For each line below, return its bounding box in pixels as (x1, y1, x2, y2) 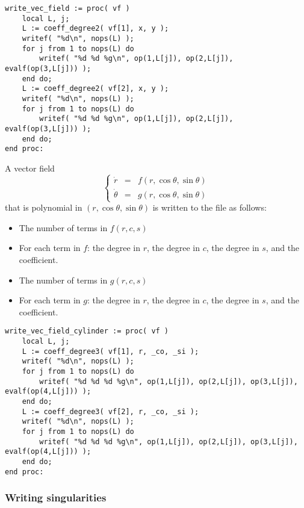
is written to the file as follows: (152, 201, 267, 214)
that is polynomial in (5, 201, 82, 214)
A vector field (5, 161, 55, 174)
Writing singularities (5, 490, 107, 505)
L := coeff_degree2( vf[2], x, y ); (22, 84, 169, 93)
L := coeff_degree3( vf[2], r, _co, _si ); (22, 407, 199, 416)
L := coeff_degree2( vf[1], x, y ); (22, 24, 169, 33)
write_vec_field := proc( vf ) (5, 4, 130, 13)
